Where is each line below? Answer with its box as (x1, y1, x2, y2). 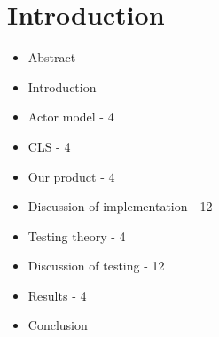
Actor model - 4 (27, 107, 114, 126)
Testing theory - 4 (27, 226, 126, 245)
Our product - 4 (27, 167, 115, 185)
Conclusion (27, 316, 88, 334)
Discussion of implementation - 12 (27, 197, 213, 216)
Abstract (27, 48, 76, 67)
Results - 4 (27, 286, 87, 304)
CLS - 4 (27, 137, 71, 155)
